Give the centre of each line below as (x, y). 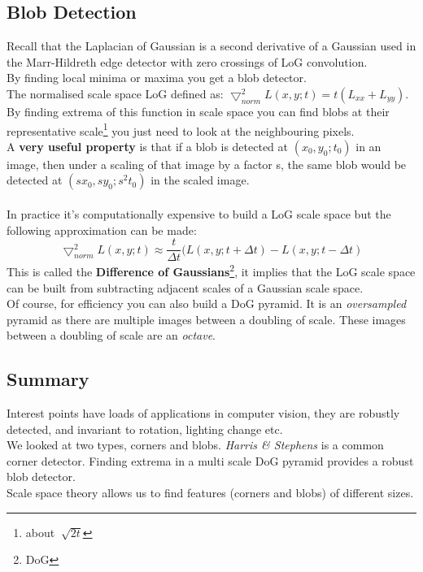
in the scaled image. (200, 180)
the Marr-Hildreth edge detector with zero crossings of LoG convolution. (187, 61)
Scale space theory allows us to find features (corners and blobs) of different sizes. (210, 493)
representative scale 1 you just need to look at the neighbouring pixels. (181, 129)
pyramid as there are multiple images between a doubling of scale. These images (206, 319)
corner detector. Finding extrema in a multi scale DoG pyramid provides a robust (210, 460)
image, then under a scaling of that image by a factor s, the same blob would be (207, 164)
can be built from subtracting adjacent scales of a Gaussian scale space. (185, 287)
